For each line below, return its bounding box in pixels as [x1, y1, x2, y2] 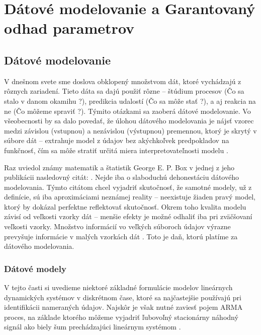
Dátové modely [4, 262, 66, 275]
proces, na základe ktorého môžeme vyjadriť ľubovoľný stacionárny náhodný [4, 311, 238, 322]
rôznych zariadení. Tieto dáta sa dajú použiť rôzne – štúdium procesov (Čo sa [4, 86, 244, 96]
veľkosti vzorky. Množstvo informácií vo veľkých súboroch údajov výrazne [4, 221, 231, 232]
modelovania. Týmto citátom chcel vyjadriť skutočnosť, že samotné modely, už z [4, 181, 252, 192]
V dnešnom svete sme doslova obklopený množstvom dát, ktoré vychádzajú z [4, 76, 241, 86]
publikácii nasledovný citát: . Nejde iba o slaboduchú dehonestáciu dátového [4, 172, 239, 182]
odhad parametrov [4, 18, 135, 38]
